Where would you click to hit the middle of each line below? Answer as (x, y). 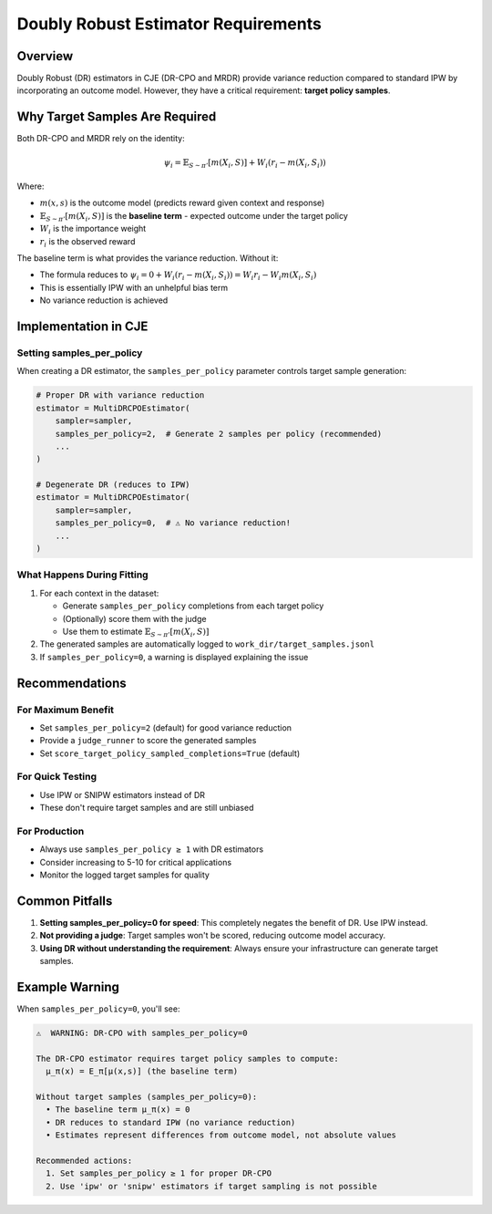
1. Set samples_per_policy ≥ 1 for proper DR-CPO (159, 1173)
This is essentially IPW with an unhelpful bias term (134, 287)
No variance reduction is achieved (104, 300)
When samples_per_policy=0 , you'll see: (98, 1009)
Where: (31, 186)
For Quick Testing (57, 777)
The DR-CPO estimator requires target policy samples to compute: (187, 1058)
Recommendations (72, 683)
